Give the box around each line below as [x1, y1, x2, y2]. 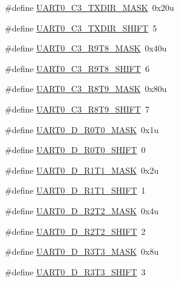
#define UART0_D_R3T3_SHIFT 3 [5, 265, 146, 278]
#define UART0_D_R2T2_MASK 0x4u [5, 204, 159, 217]
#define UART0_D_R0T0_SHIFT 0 [5, 143, 146, 156]
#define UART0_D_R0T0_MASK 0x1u [5, 123, 159, 136]
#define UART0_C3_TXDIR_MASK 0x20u [5, 1, 174, 13]
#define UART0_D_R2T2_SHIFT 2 [5, 225, 146, 237]
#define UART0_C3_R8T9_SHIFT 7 [5, 102, 149, 115]
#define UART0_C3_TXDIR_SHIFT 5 [5, 21, 157, 34]
